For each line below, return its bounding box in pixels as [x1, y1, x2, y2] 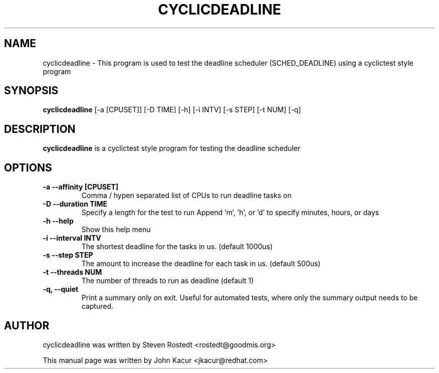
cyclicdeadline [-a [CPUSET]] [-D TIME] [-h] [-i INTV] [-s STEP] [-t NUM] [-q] [43, 105, 301, 114]
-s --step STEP [43, 251, 93, 260]
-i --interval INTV [43, 234, 101, 243]
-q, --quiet [43, 285, 79, 294]
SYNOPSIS [4, 84, 59, 97]
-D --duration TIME [43, 200, 108, 209]
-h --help [43, 217, 74, 226]
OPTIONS [4, 161, 52, 174]
